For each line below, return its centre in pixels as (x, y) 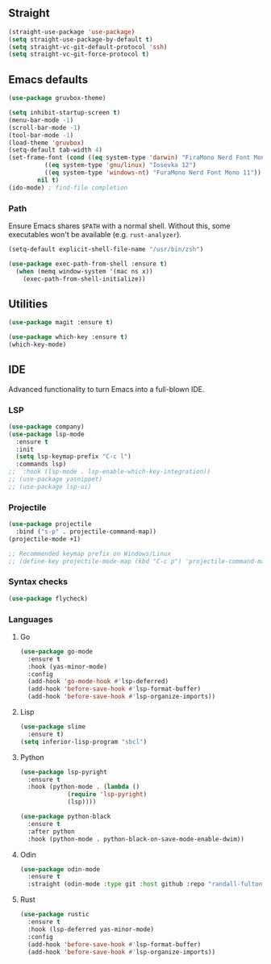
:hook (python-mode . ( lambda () (84, 787)
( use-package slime (53, 727)
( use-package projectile (50, 524)
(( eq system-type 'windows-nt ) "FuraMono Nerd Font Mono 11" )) (153, 173)
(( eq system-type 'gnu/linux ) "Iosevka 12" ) (120, 165)
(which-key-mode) (38, 344)
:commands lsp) (41, 464)
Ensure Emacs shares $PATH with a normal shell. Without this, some (119, 226)
